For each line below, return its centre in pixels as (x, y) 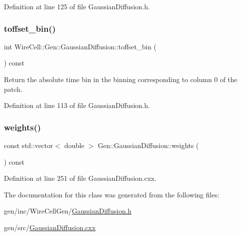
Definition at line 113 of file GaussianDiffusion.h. (77, 105)
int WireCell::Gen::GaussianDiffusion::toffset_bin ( (80, 46)
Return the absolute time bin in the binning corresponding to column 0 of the (121, 79)
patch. (13, 89)
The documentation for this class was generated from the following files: (112, 194)
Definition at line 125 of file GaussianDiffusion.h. (77, 6)
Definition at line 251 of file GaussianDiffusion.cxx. (80, 178)
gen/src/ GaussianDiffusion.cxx (50, 227)
